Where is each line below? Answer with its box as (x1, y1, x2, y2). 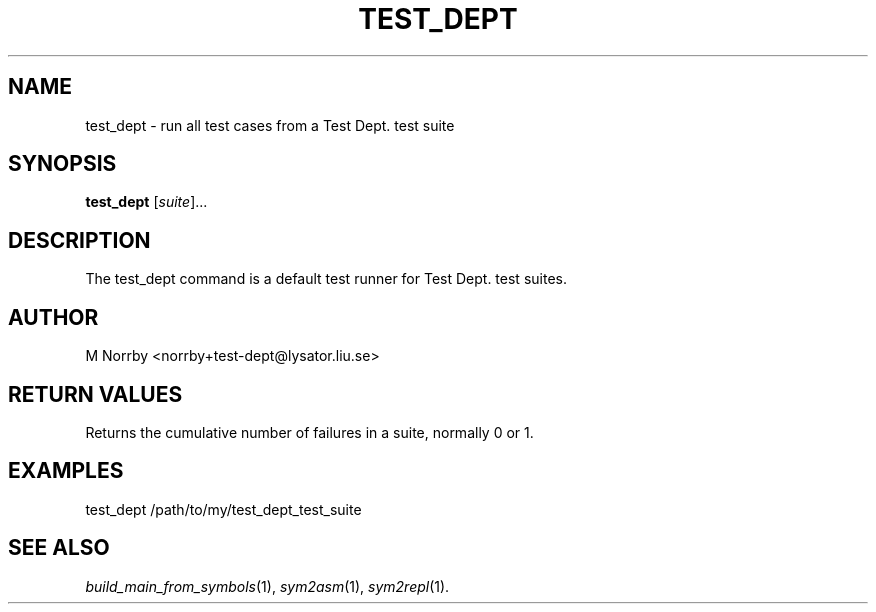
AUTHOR (8, 304, 99, 330)
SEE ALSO (8, 535, 110, 561)
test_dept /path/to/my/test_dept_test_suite (85, 500, 362, 518)
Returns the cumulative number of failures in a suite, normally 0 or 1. (85, 423, 534, 441)
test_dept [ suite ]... (85, 193, 208, 211)
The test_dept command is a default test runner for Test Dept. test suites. (85, 270, 567, 288)
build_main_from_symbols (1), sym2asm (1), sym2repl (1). (85, 577, 450, 595)
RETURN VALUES (8, 381, 183, 407)
